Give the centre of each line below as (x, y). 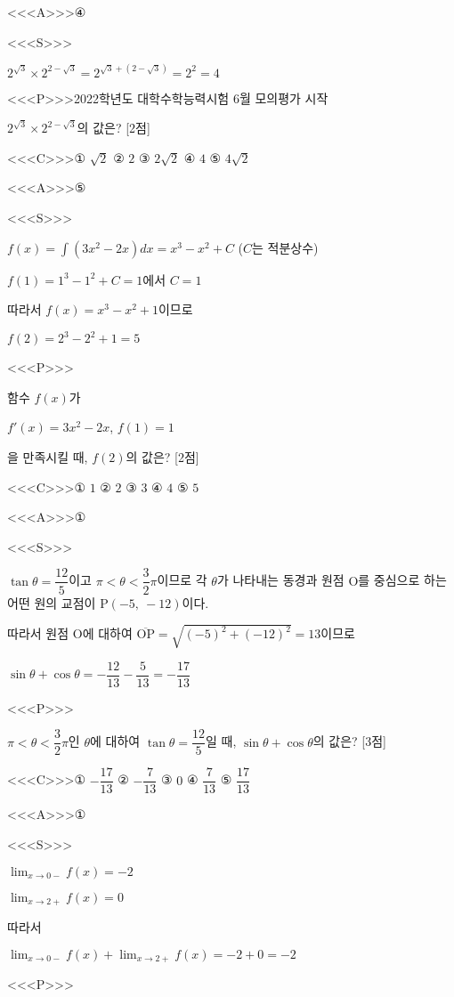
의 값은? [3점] (349, 741)
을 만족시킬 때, (48, 457)
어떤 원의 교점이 (52, 602)
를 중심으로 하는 (402, 580)
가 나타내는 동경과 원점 (280, 580)
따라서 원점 (38, 633)
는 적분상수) (285, 247)
